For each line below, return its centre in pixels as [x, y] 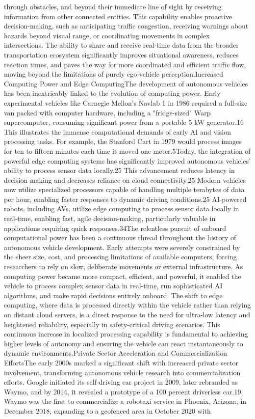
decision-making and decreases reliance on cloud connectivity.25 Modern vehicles [125, 180]
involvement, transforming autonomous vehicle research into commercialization [122, 372]
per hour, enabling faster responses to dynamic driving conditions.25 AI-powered [125, 199]
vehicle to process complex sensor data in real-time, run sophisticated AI [113, 286]
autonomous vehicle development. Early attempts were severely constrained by [122, 247]
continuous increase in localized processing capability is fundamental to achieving [126, 334]
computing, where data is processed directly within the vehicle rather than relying [127, 305]
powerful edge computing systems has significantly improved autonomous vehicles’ [127, 160]
